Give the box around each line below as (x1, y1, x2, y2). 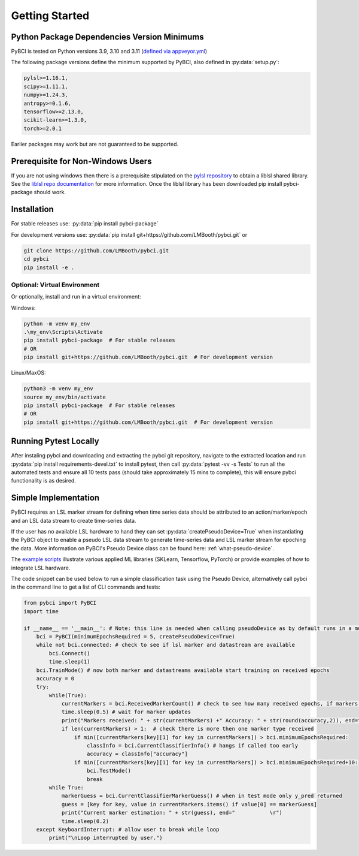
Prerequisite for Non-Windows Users (11, 156, 152, 166)
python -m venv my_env (23, 320, 90, 327)
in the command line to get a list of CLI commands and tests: (11, 583, 161, 590)
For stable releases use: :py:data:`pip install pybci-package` (11, 220, 159, 227)
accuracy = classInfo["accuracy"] (87, 750, 188, 758)
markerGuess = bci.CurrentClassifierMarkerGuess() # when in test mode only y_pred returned (61, 792, 342, 800)
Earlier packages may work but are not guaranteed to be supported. (11, 140, 179, 147)
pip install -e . (23, 264, 75, 271)
